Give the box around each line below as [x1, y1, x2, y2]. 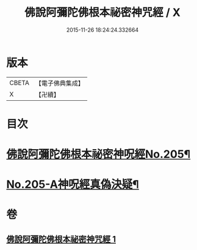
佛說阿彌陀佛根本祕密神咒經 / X [24, 6, 181, 20]
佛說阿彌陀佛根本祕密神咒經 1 [6, 233, 116, 244]
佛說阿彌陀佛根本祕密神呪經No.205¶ [6, 147, 191, 161]
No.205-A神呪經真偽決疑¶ [6, 178, 139, 191]
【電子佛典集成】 [35, 79, 84, 87]
